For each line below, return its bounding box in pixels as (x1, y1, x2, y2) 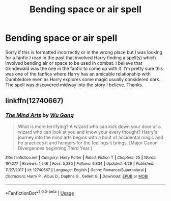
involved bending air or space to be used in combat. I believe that (5, 60, 142, 66)
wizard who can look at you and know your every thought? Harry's (17, 129, 158, 135)
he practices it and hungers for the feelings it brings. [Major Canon (17, 139, 158, 146)
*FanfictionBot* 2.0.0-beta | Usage (5, 189, 74, 196)
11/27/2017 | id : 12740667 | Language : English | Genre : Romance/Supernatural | (5, 167, 147, 172)
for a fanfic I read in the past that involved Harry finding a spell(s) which (5, 55, 156, 61)
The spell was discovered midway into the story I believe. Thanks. (5, 82, 144, 88)
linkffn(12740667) (5, 96, 64, 105)
